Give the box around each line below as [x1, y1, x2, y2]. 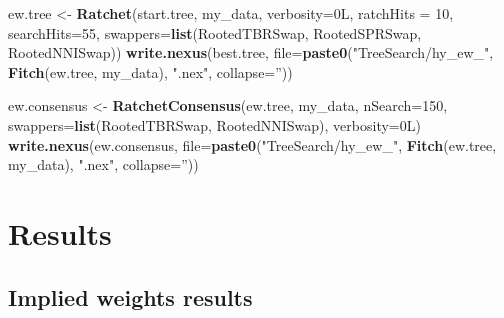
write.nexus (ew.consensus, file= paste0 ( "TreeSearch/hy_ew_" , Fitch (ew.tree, [8, 134, 497, 155]
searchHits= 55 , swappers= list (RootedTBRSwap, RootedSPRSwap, [8, 22, 422, 43]
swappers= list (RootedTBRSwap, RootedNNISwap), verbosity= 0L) [8, 114, 421, 135]
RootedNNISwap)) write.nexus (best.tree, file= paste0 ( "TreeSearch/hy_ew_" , [8, 42, 494, 63]
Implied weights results [8, 281, 253, 312]
